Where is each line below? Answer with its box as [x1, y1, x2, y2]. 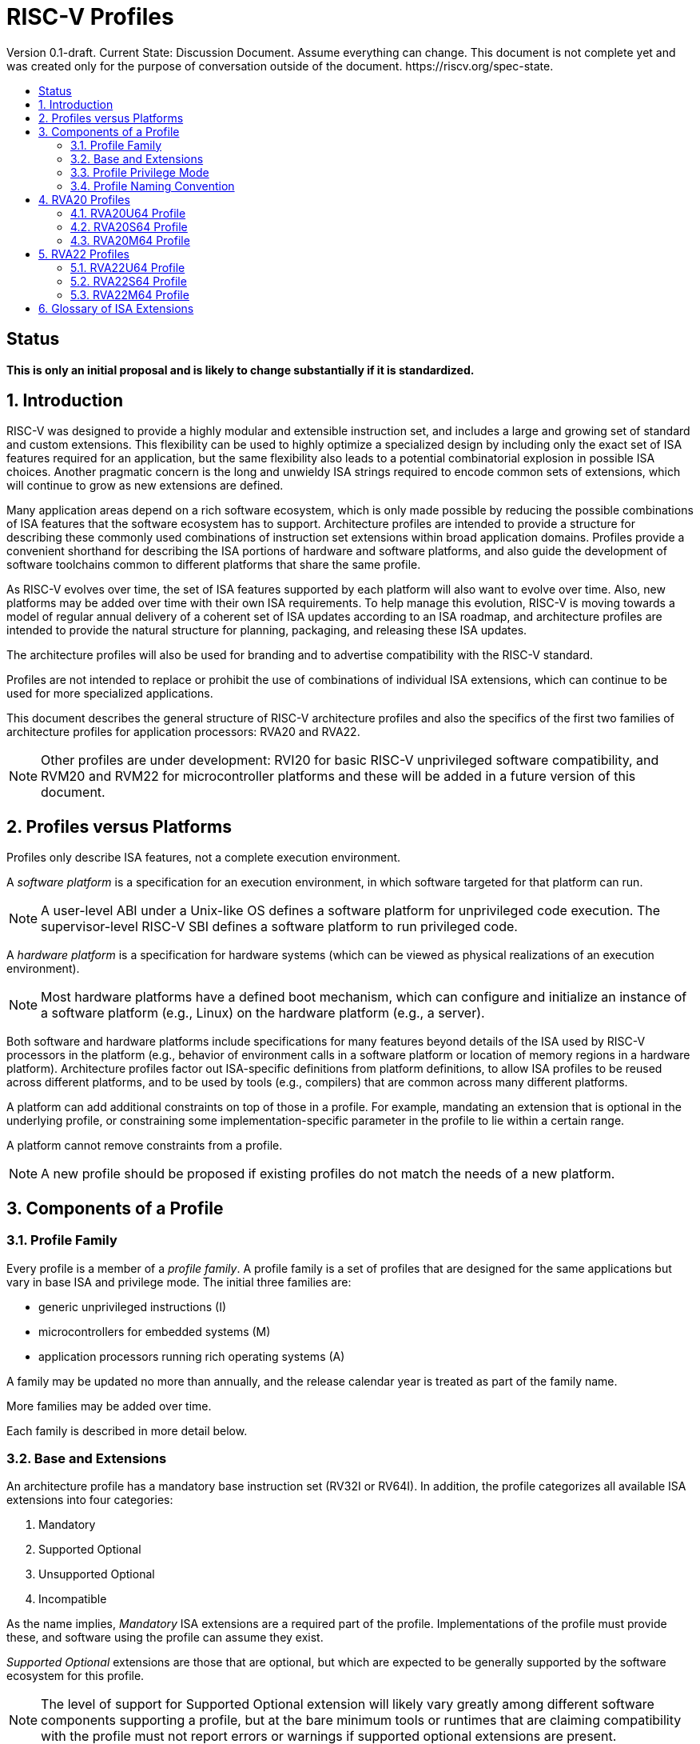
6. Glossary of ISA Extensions [38, 301, 194, 315]
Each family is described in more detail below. [6, 1423, 248, 1438]
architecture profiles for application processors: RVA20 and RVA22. [6, 725, 360, 739]
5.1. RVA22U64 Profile [70, 260, 185, 274]
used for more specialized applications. [6, 686, 213, 701]
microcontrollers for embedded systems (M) [38, 1324, 271, 1338]
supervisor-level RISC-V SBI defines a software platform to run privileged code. [41, 918, 518, 935]
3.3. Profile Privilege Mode [70, 165, 209, 179]
